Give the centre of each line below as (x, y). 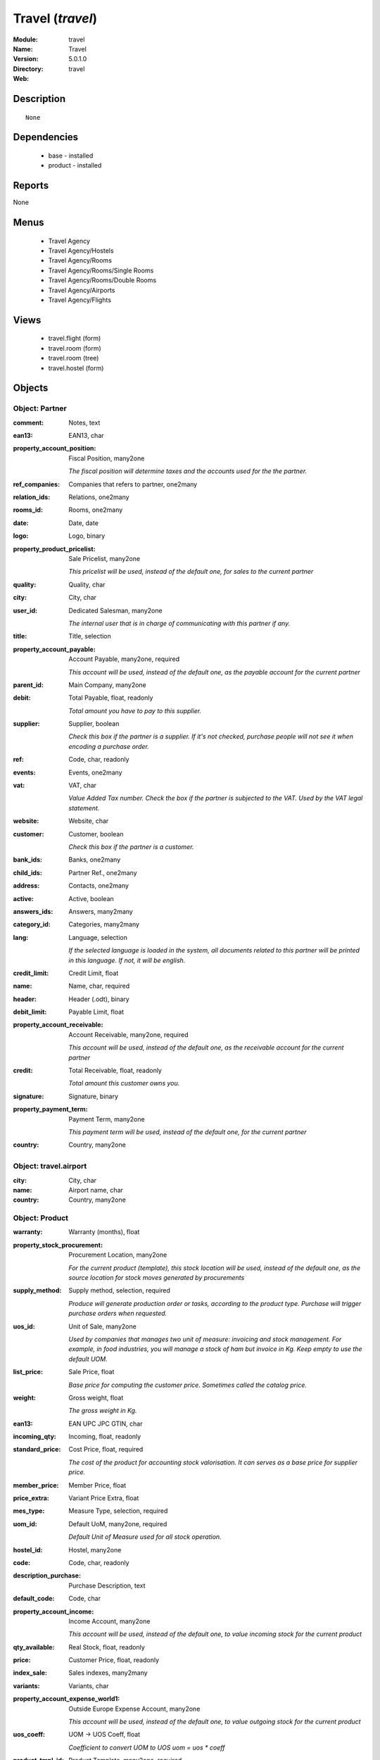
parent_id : (28, 685)
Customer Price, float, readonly (114, 1660)
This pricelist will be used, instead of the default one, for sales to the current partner (191, 572)
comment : (28, 422)
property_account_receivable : (58, 1025)
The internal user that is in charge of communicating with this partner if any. (179, 623)
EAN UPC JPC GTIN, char (106, 1423)
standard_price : (37, 1450)
